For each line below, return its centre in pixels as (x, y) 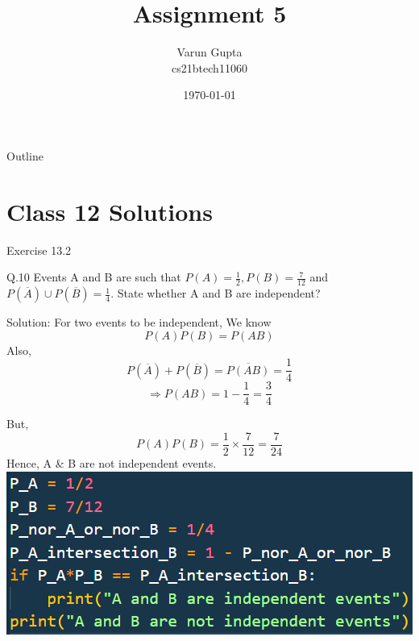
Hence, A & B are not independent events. (112, 463)
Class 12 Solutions (110, 211)
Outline (25, 155)
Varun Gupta (209, 52)
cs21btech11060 (209, 67)
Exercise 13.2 (39, 250)
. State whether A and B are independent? (216, 293)
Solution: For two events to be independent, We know (139, 322)
